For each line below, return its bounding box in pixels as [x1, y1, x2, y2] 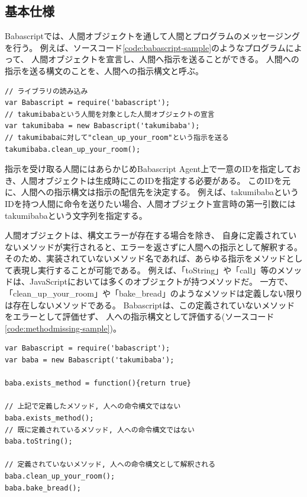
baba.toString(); [5, 437, 73, 446]
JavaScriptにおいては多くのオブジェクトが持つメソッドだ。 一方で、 [29, 275, 293, 288]
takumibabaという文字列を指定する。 [5, 209, 147, 221]
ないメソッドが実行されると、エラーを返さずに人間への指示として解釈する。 [5, 240, 303, 253]
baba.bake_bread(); [5, 483, 81, 492]
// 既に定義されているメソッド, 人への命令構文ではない [5, 425, 195, 434]
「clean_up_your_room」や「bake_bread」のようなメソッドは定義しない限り [5, 287, 303, 300]
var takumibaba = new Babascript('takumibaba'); [5, 122, 200, 130]
